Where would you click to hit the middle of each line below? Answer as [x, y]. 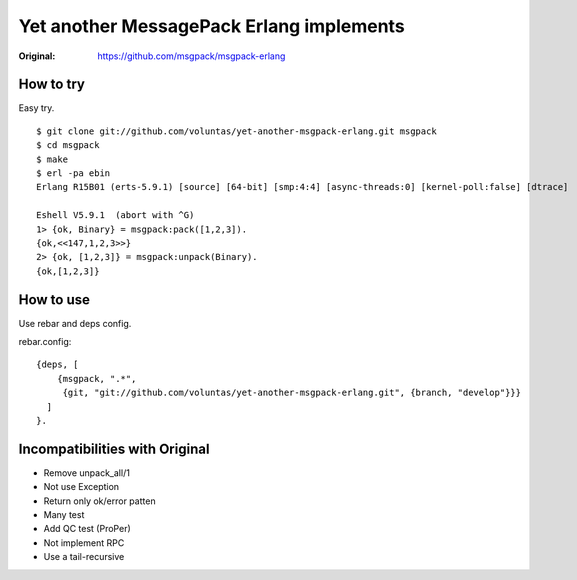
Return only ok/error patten [99, 501]
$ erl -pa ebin [73, 173]
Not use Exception [81, 487]
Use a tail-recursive [84, 557]
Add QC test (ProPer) [87, 529]
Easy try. [36, 108]
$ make [52, 159]
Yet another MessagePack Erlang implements [211, 26]
